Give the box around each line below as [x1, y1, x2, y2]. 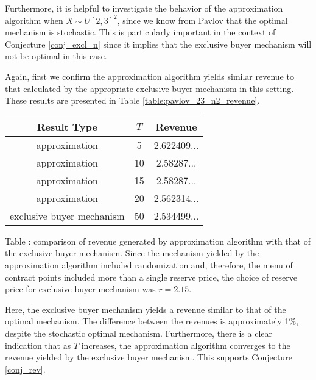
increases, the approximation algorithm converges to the [81, 339, 290, 351]
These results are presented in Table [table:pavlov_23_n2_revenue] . [5, 94, 260, 107]
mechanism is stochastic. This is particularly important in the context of [5, 26, 276, 38]
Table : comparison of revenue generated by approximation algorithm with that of [5, 234, 311, 247]
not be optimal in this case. [5, 49, 107, 62]
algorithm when [5, 13, 63, 26]
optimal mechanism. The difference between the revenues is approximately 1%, [5, 315, 299, 328]
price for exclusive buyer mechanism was [5, 282, 156, 295]
